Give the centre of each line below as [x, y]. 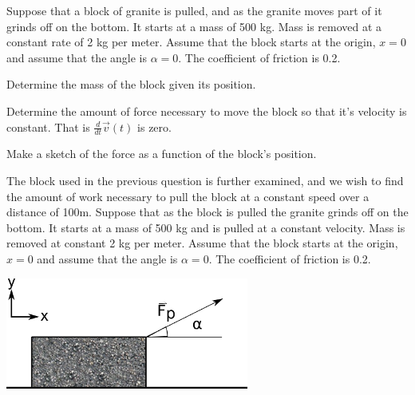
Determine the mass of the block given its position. [131, 84]
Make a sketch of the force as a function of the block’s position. [162, 154]
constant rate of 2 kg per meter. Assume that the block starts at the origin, [191, 42]
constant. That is [48, 126]
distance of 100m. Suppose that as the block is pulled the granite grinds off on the [207, 212]
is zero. [154, 126]
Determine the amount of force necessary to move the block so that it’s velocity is [207, 111]
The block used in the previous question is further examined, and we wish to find [205, 180]
